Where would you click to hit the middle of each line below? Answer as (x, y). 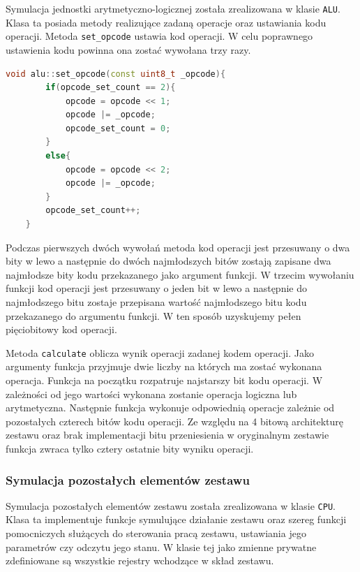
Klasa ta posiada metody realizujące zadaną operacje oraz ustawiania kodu (166, 22)
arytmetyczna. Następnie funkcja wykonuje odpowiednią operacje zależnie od (170, 408)
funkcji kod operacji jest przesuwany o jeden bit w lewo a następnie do (156, 288)
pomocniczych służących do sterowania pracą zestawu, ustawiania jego (156, 533)
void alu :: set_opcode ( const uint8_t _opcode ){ (116, 74)
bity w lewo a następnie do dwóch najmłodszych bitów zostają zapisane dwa (168, 261)
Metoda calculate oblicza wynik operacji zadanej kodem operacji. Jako (160, 352)
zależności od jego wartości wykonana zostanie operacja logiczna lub (151, 394)
